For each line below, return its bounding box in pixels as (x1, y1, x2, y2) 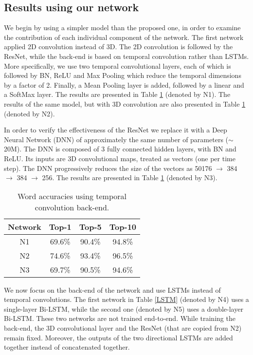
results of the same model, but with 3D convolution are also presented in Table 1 (4, 98, 246, 109)
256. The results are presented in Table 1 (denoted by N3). (42, 172, 217, 183)
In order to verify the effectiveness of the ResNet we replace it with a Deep (4, 125, 227, 135)
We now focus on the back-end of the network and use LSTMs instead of (4, 284, 221, 295)
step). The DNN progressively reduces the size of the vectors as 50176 (4, 163, 212, 173)
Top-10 (109, 221, 137, 232)
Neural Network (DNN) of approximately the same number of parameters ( (4, 134, 229, 144)
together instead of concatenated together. (4, 342, 130, 352)
